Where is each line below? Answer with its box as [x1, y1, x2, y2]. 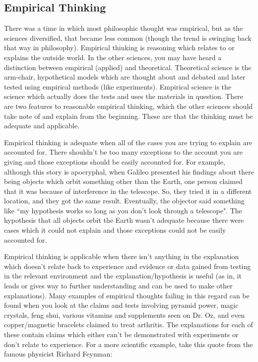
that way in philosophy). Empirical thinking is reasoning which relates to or [4, 42, 235, 53]
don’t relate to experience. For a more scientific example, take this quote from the [4, 339, 253, 349]
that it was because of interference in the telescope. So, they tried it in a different [4, 185, 252, 196]
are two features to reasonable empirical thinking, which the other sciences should [4, 100, 253, 111]
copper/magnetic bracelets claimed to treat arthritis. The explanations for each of [4, 319, 253, 330]
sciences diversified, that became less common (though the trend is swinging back [4, 32, 252, 43]
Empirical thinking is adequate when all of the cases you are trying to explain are [4, 137, 253, 147]
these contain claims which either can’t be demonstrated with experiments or [4, 329, 239, 340]
